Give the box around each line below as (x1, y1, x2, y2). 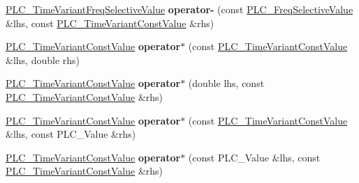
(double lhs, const (188, 76, 265, 90)
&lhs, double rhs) (6, 52, 80, 67)
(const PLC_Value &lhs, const (188, 150, 321, 164)
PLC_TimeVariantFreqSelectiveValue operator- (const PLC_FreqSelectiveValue (6, 2, 353, 16)
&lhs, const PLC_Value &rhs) (6, 127, 136, 141)
